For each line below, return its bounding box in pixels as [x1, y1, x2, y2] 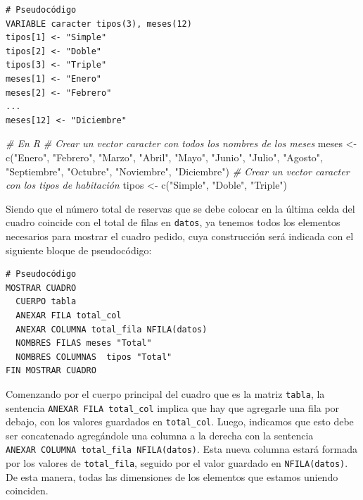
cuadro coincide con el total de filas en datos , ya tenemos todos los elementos [6, 215, 340, 230]
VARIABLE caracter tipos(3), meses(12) [6, 18, 192, 29]
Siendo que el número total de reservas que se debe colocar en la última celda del [6, 201, 355, 215]
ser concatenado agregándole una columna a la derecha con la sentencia [6, 427, 314, 442]
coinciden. [6, 483, 49, 498]
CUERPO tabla [15, 296, 77, 307]
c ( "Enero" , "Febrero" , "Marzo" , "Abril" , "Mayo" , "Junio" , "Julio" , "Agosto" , [6, 149, 323, 164]
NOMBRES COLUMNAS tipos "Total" [15, 351, 172, 362]
